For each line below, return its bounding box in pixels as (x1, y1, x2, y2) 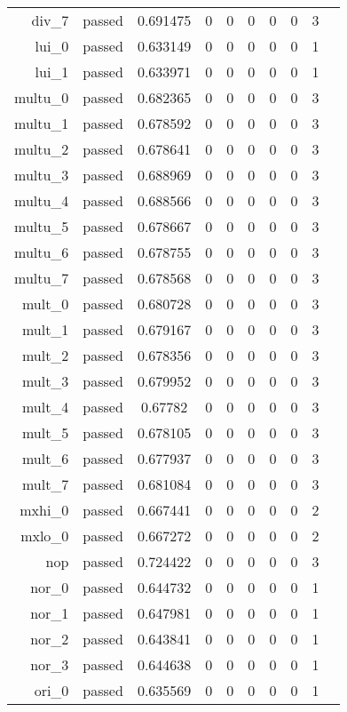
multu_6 (14, 242, 69, 262)
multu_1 (14, 113, 69, 133)
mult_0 (21, 293, 69, 314)
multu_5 (14, 216, 69, 236)
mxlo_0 (20, 525, 69, 546)
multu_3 (14, 164, 69, 185)
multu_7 (14, 268, 69, 288)
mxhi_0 (20, 500, 69, 520)
